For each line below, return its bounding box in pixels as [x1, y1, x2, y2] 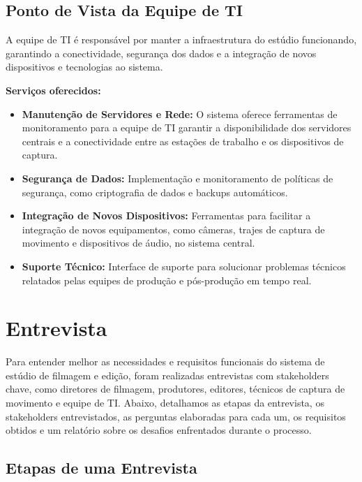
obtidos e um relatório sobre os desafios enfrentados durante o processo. [6, 423, 312, 437]
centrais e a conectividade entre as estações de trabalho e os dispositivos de [22, 133, 344, 148]
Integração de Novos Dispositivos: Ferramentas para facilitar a [22, 208, 311, 223]
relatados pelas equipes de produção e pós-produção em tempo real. [22, 272, 312, 287]
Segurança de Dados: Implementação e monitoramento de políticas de [22, 170, 333, 185]
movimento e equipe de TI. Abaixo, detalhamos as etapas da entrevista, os [6, 395, 324, 410]
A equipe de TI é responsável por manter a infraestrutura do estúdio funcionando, [6, 32, 357, 47]
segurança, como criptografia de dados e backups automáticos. [22, 184, 288, 199]
